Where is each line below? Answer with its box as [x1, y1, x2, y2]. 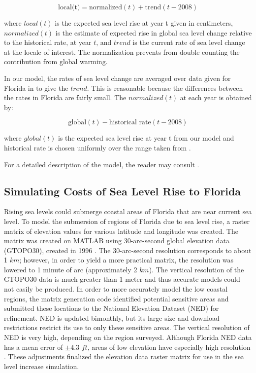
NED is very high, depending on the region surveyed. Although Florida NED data [4, 332, 252, 342]
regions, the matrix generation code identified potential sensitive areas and [4, 293, 229, 303]
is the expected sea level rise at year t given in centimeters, [55, 18, 233, 28]
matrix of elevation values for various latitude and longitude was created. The [4, 225, 238, 236]
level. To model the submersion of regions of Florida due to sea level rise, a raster [4, 216, 250, 226]
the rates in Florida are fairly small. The [4, 92, 127, 103]
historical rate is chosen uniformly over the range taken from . [4, 142, 191, 152]
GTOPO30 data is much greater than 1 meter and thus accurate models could [4, 274, 240, 284]
